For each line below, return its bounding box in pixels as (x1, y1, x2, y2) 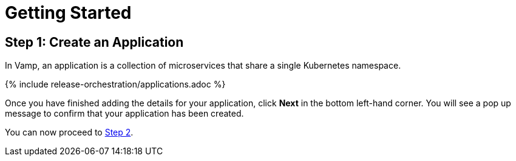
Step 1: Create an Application (5, 34, 184, 50)
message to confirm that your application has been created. (5, 108, 244, 119)
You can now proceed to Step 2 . (5, 127, 134, 138)
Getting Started (5, 2, 132, 23)
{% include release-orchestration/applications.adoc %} (5, 79, 226, 90)
